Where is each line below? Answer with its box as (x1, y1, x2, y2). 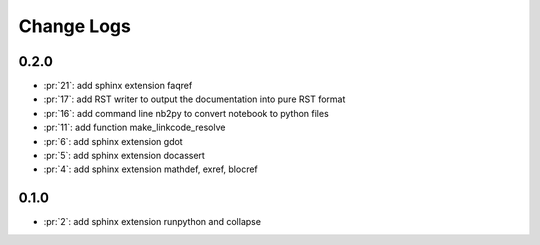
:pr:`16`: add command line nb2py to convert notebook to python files (43, 107, 329, 119)
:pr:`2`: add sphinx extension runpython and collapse (43, 216, 262, 228)
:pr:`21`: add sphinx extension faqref (43, 80, 193, 92)
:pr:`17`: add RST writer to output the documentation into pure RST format (43, 93, 346, 105)
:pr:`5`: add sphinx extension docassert (43, 150, 205, 162)
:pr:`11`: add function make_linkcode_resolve (43, 121, 226, 134)
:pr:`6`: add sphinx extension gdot (43, 135, 184, 147)
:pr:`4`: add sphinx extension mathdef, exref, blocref (43, 163, 259, 175)
